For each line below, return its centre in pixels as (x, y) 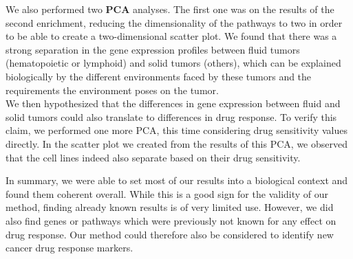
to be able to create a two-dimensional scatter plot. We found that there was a (171, 36)
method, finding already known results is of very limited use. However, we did (170, 207)
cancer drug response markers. (69, 248)
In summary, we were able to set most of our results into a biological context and (177, 180)
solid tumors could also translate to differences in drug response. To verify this (171, 116)
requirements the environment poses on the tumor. (112, 90)
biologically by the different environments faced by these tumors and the (159, 76)
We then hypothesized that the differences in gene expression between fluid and (173, 103)
